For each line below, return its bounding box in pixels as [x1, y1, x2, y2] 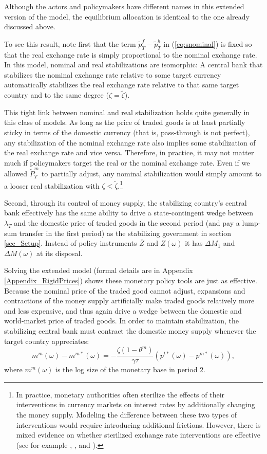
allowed [4, 168, 28, 179]
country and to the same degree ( [4, 89, 109, 100]
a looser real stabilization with [4, 180, 100, 191]
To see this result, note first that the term [4, 38, 136, 49]
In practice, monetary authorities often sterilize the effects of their [16, 389, 225, 399]
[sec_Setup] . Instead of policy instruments [4, 238, 137, 248]
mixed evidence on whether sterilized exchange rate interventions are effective [16, 429, 260, 440]
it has [185, 238, 203, 248]
